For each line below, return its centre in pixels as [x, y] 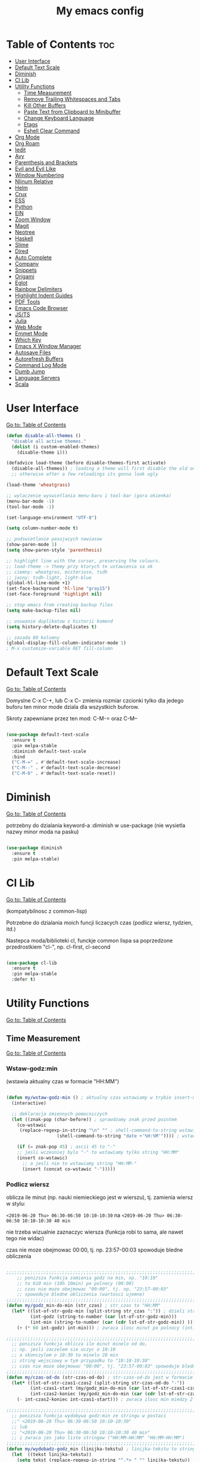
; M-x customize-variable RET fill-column [60, 649]
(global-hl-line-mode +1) [38, 583]
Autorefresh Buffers [39, 358]
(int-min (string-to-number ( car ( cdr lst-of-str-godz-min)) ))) [113, 1322]
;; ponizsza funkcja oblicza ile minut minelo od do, [79, 1344]
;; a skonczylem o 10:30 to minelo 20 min [65, 1355]
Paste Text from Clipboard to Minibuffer [72, 111]
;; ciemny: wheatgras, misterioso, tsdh [57, 572]
